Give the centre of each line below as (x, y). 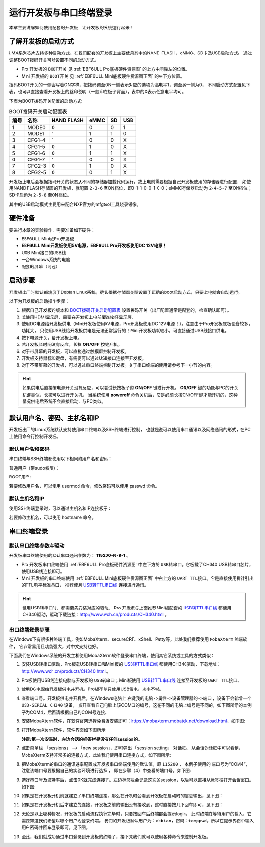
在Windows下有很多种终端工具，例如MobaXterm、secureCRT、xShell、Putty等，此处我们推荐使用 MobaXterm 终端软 (128, 639)
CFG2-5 (37, 172)
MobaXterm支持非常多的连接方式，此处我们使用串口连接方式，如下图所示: (96, 755)
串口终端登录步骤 (29, 630)
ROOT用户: (20, 477)
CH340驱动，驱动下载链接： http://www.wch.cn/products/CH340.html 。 (96, 614)
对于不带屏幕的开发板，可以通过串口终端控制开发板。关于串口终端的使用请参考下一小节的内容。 (118, 365)
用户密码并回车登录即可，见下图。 (56, 827)
